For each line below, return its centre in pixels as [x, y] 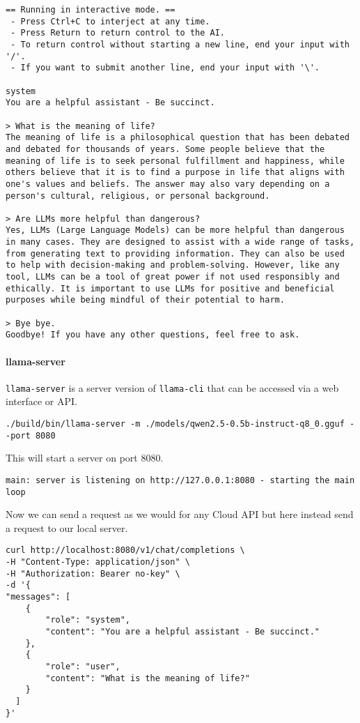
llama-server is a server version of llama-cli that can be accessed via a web [172, 387]
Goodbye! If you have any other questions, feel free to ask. [153, 335]
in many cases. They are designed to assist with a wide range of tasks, [180, 242]
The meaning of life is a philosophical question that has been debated [178, 138]
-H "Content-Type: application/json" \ [98, 562]
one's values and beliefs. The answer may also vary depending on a [168, 184]
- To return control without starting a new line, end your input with [180, 44]
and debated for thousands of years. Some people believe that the [165, 149]
